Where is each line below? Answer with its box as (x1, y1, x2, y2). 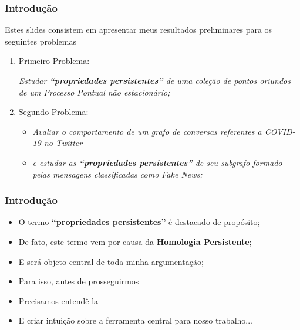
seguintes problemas (5, 35, 76, 47)
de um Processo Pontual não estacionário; (18, 86, 170, 98)
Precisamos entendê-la (18, 294, 99, 307)
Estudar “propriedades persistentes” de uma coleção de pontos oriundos (18, 74, 291, 86)
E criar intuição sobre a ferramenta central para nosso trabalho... (18, 314, 252, 326)
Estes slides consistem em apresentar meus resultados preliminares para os (5, 23, 272, 36)
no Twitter (43, 137, 83, 149)
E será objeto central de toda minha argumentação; (18, 255, 204, 267)
